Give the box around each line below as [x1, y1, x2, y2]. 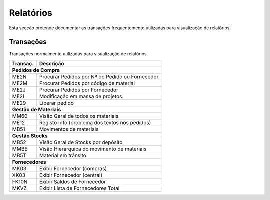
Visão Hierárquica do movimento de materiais [39, 145, 147, 152]
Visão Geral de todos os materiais [39, 112, 119, 119]
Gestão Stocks [12, 132, 48, 139]
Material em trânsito [39, 152, 87, 159]
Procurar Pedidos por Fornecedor [39, 86, 118, 93]
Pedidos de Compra [12, 66, 60, 73]
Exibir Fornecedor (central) [39, 171, 103, 178]
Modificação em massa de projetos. [39, 93, 124, 100]
